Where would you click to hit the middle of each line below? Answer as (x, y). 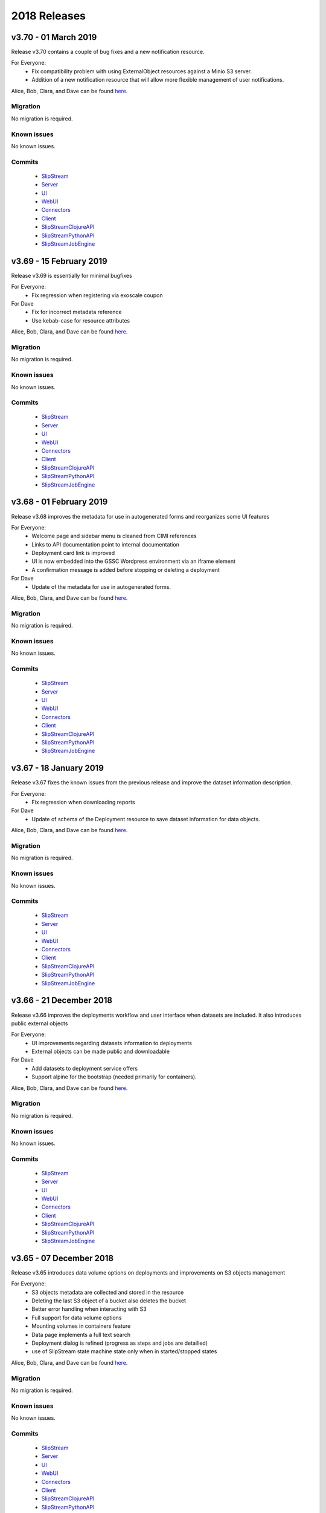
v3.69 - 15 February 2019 (59, 261)
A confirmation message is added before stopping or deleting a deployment (126, 569)
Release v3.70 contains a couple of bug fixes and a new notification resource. (108, 52)
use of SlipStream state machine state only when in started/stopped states (124, 1351)
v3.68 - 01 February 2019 (59, 502)
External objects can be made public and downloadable (101, 1052)
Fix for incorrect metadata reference (77, 312)
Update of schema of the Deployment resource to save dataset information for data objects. (146, 819)
